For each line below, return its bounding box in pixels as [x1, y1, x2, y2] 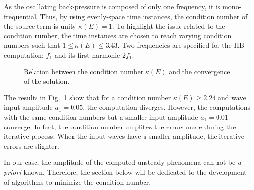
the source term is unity [4, 21, 76, 31]
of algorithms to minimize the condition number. [4, 176, 151, 187]
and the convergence [169, 66, 230, 76]
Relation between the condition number [24, 66, 144, 76]
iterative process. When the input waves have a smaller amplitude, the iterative [4, 131, 244, 141]
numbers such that [4, 40, 60, 50]
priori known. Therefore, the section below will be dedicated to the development [4, 166, 247, 177]
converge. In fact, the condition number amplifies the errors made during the [4, 121, 236, 131]
